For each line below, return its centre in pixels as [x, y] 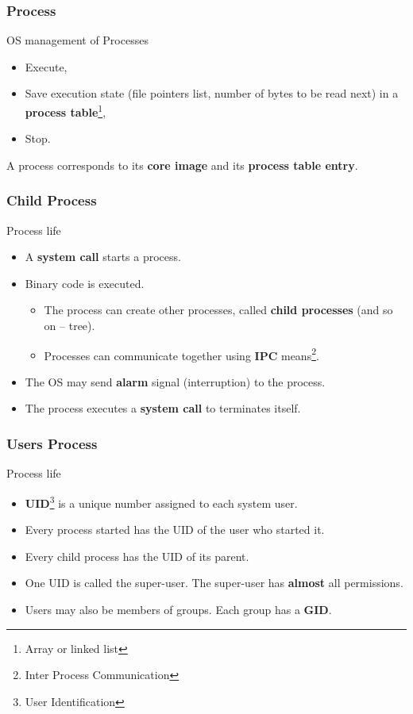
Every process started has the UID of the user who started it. [175, 530]
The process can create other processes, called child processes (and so [218, 310]
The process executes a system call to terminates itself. [163, 408]
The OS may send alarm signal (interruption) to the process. [175, 381]
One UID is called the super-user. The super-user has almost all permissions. [214, 583]
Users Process [52, 443]
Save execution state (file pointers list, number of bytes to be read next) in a [212, 93]
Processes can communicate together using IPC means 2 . [181, 354]
